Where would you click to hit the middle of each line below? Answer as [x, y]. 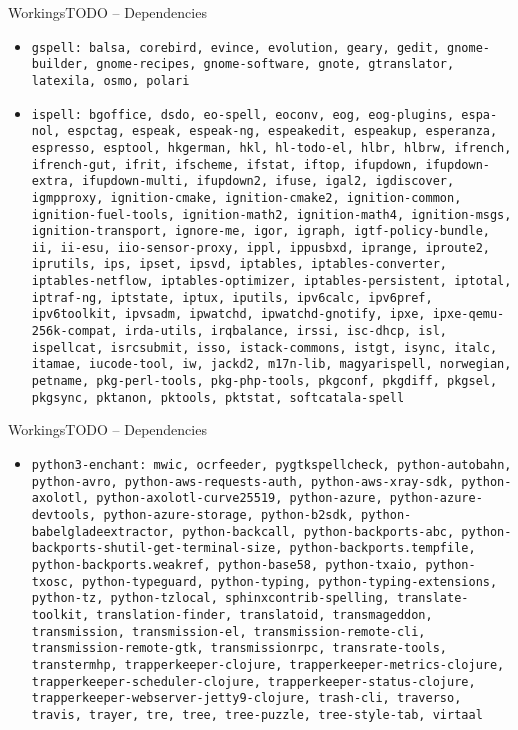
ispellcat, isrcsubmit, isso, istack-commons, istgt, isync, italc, [264, 347]
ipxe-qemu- [468, 314]
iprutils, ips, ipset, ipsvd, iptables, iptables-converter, [239, 264]
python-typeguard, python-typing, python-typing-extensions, [289, 581]
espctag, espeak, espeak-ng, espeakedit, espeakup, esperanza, [282, 131]
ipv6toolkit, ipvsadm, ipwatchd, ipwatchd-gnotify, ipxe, [228, 314]
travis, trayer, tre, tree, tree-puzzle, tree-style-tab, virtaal [257, 714]
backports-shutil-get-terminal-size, [157, 548]
